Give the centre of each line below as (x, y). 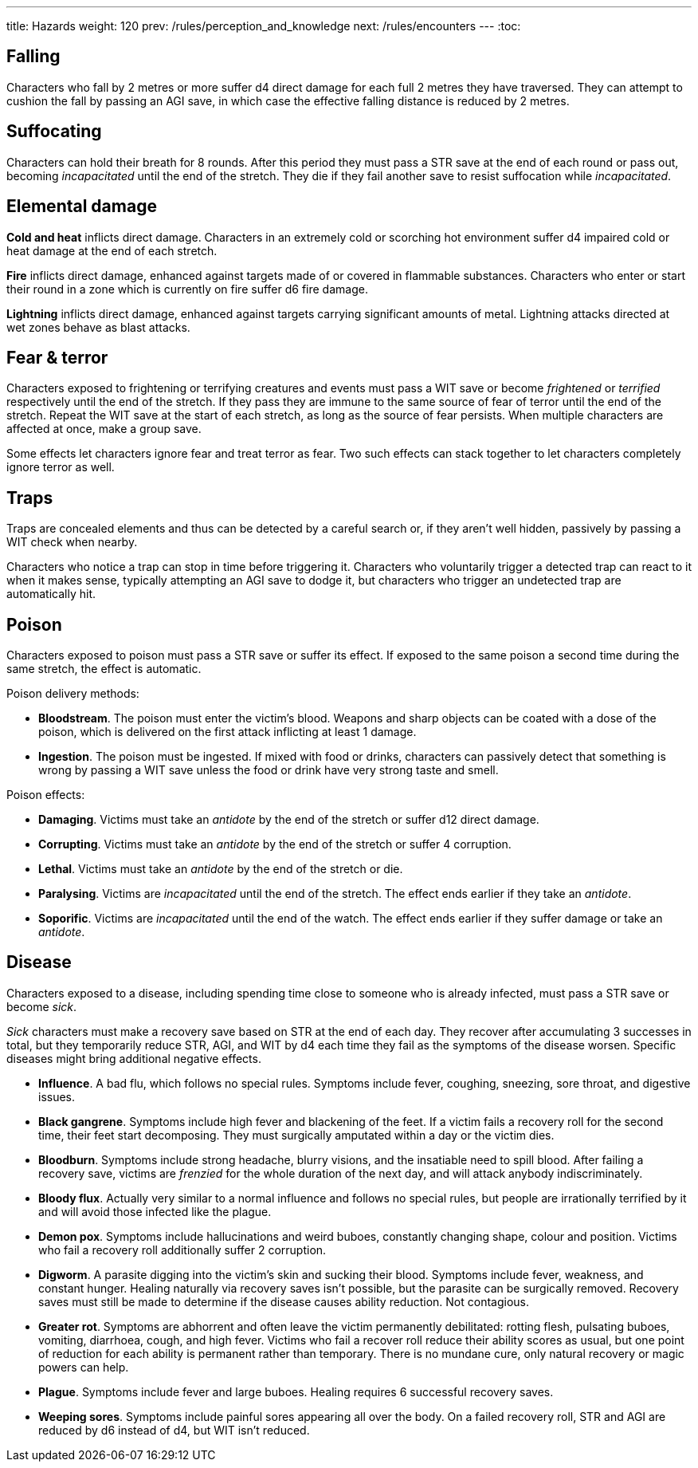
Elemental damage (82, 207)
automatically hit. (51, 594)
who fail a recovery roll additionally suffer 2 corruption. (182, 1250)
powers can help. (84, 1367)
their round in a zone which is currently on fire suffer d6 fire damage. (187, 289)
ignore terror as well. (61, 467)
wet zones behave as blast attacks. (98, 327)
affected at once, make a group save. (104, 429)
